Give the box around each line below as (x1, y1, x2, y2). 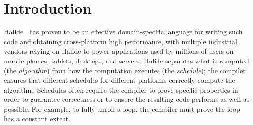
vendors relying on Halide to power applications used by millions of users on (4, 46, 234, 56)
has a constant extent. (4, 113, 71, 124)
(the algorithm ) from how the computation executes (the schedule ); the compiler (4, 65, 246, 75)
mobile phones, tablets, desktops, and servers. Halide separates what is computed (4, 55, 249, 65)
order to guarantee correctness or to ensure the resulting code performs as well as (4, 94, 250, 104)
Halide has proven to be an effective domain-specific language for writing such (4, 27, 243, 37)
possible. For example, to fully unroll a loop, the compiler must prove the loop (4, 103, 240, 114)
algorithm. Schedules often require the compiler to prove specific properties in (4, 84, 238, 94)
